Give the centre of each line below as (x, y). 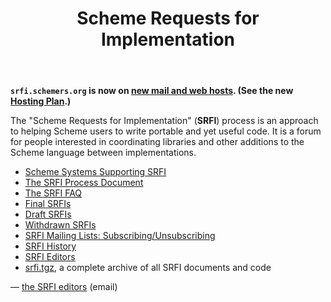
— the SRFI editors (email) (64, 287)
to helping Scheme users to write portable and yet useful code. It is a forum (166, 131)
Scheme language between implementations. (103, 153)
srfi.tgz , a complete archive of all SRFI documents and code (148, 268)
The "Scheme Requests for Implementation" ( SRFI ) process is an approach (164, 121)
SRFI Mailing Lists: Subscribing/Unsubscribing (120, 236)
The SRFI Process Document (84, 183)
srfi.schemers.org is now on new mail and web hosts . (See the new (152, 91)
